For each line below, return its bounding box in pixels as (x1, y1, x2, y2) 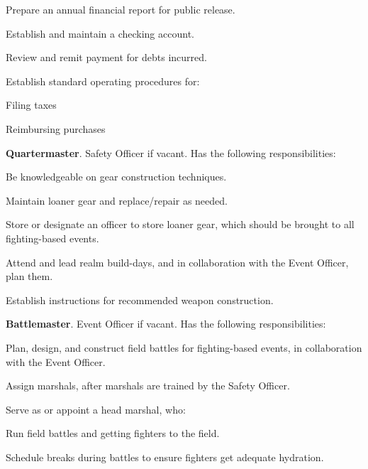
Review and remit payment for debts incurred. (6, 50, 207, 65)
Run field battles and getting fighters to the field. (6, 426, 220, 441)
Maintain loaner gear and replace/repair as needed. (6, 193, 228, 207)
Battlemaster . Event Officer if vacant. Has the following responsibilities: (6, 316, 326, 331)
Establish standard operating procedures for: (6, 73, 200, 88)
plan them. (6, 269, 53, 284)
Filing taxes (6, 97, 57, 112)
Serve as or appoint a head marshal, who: (6, 401, 186, 416)
